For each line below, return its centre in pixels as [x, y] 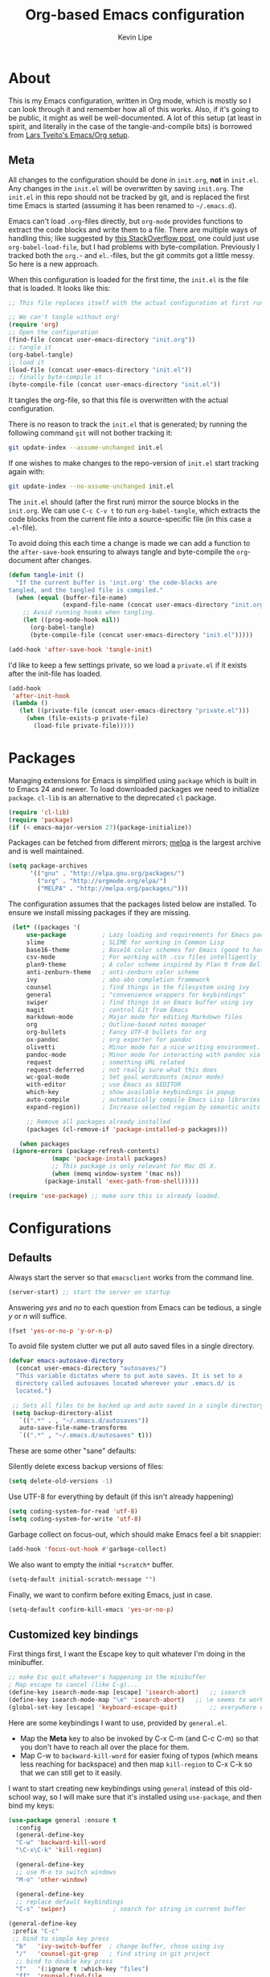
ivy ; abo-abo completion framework [118, 980]
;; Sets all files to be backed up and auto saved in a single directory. [139, 1405]
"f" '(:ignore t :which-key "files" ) [82, 1969]
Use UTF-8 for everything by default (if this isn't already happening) [121, 1496]
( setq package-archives [48, 866]
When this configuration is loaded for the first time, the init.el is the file [129, 279]
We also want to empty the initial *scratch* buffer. [91, 1564]
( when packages [44, 1144]
